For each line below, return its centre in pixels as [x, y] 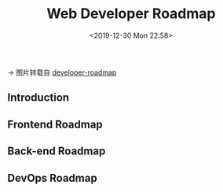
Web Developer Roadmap [131, 14]
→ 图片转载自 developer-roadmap [62, 72]
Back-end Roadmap [57, 151]
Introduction [38, 98]
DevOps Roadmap [52, 178]
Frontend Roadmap [55, 124]
